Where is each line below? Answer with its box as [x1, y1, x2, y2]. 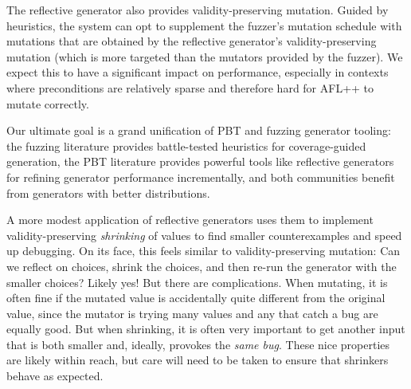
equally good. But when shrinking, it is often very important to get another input [6, 320, 405, 337]
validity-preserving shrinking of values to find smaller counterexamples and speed [6, 226, 402, 243]
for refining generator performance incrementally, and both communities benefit [6, 168, 395, 185]
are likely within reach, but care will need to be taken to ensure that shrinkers [6, 352, 389, 368]
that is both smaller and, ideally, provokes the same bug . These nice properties [6, 336, 390, 352]
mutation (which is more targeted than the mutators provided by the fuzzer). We [6, 48, 403, 65]
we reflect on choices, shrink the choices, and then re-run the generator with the [6, 257, 397, 274]
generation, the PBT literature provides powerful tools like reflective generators [6, 153, 394, 170]
